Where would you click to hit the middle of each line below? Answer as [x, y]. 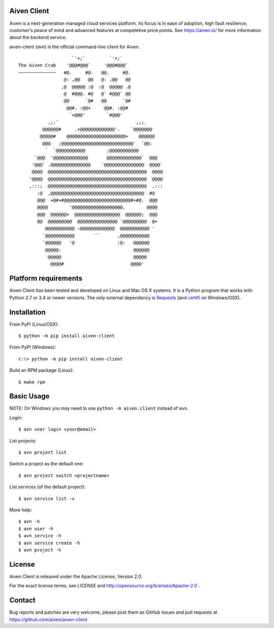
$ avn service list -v [47, 498]
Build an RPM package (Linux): [41, 371]
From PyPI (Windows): [33, 347]
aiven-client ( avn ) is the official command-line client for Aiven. [75, 47]
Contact [22, 600]
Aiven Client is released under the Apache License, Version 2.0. [76, 576]
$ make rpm [32, 382]
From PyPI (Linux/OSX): [34, 324]
